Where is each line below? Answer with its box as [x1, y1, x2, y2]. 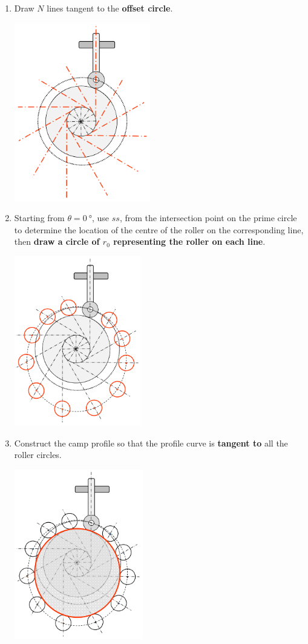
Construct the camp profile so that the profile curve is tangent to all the [14, 436, 288, 449]
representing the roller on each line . [113, 235, 266, 248]
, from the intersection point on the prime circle [119, 211, 297, 224]
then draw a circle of [14, 235, 100, 248]
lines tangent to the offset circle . [47, 2, 173, 14]
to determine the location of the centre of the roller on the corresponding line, [14, 223, 304, 236]
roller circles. [14, 448, 62, 461]
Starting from [14, 211, 65, 224]
